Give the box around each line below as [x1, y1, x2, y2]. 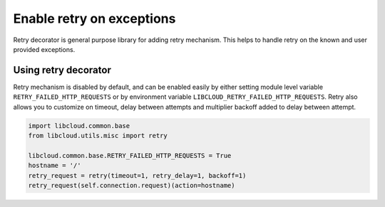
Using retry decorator [13, 64, 112, 76]
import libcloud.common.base [28, 122, 130, 129]
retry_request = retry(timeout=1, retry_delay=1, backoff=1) [28, 171, 247, 179]
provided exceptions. [13, 45, 76, 53]
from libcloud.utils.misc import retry [28, 132, 168, 139]
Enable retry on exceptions [13, 11, 176, 26]
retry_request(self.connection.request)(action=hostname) [28, 181, 235, 189]
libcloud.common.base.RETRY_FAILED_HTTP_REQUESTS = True [28, 152, 232, 159]
